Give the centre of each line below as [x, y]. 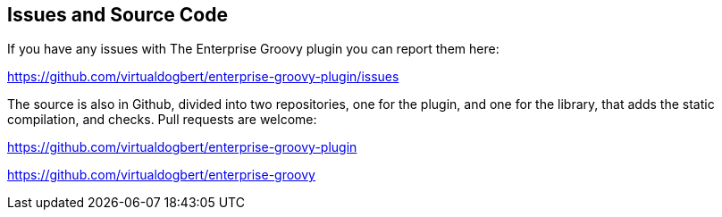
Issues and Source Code [118, 15]
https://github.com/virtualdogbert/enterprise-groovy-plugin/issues [203, 77]
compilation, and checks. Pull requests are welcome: [162, 120]
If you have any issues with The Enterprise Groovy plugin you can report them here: [253, 49]
